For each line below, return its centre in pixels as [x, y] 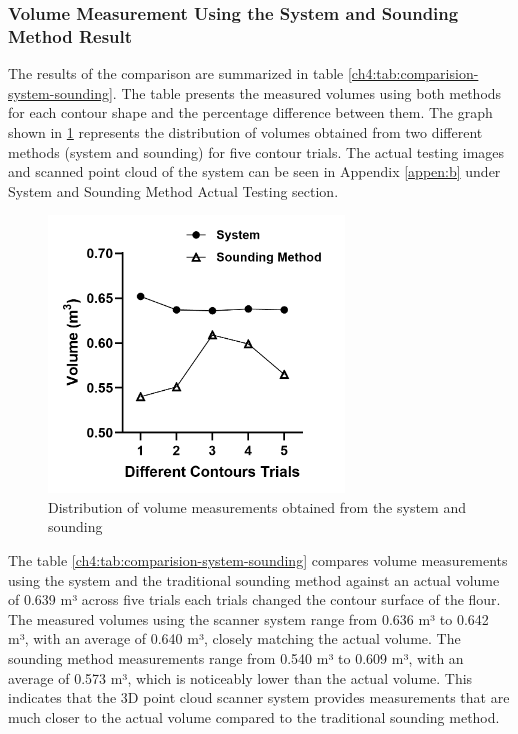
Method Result [70, 35]
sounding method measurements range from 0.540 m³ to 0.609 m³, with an [236, 657]
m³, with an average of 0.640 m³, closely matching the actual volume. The [234, 638]
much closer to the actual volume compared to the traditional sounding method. [254, 716]
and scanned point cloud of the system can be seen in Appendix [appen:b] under [254, 171]
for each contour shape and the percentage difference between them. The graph [250, 112]
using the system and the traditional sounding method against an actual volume [254, 579]
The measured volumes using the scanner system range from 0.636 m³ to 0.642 [248, 618]
